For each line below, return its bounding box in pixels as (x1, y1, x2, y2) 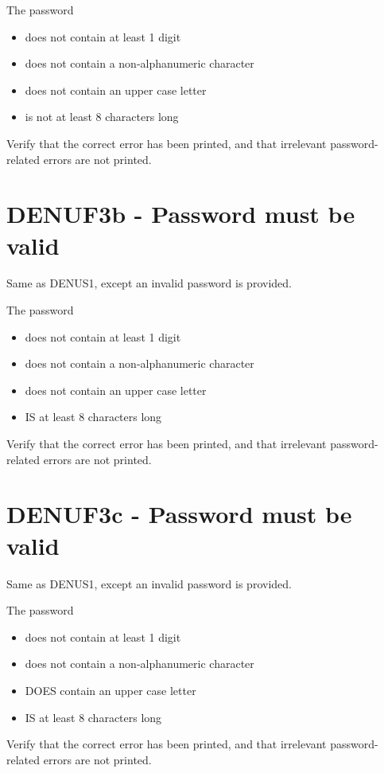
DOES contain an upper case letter (25, 681, 196, 698)
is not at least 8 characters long (25, 108, 179, 125)
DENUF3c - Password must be (6, 498, 352, 530)
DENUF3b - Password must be (6, 197, 355, 230)
